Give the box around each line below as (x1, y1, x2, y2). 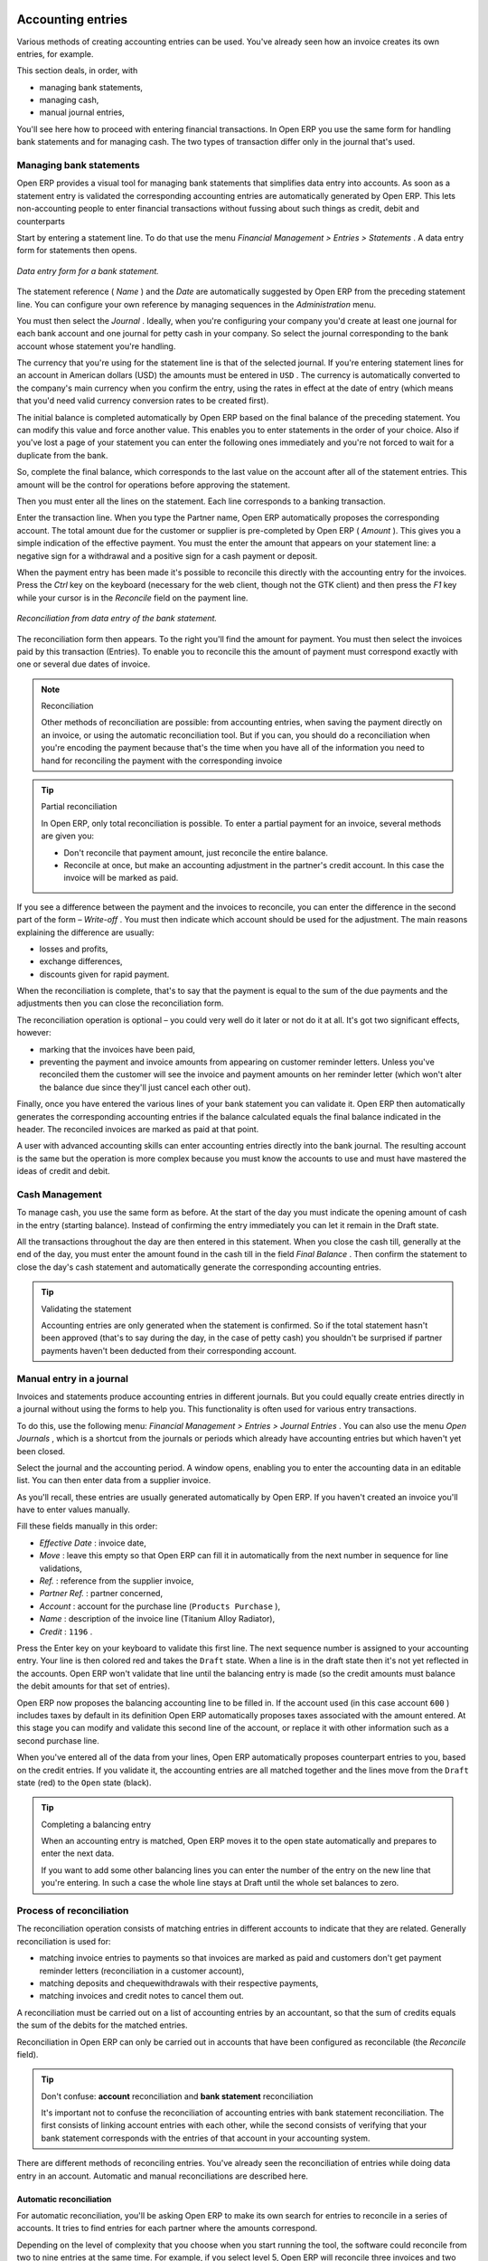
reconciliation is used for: (16, 1935, 111, 1946)
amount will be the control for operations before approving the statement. (16, 479, 291, 490)
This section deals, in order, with (16, 65, 138, 76)
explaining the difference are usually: (16, 927, 155, 938)
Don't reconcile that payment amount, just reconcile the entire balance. (63, 847, 329, 858)
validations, (39, 1563, 82, 1574)
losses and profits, (39, 943, 108, 954)
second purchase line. (16, 1735, 99, 1745)
